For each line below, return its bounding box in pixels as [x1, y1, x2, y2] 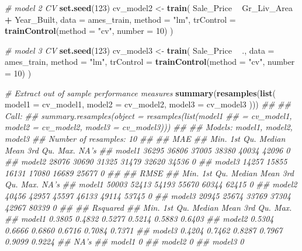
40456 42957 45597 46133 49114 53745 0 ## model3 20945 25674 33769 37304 [5, 189, 291, 201]
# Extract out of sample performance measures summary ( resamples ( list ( [5, 86, 276, 99]
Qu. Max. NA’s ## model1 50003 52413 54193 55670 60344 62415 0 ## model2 [5, 178, 297, 190]
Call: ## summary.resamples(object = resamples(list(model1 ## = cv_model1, [5, 109, 292, 121]
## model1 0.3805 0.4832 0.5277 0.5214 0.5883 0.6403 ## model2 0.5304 [5, 212, 274, 225]
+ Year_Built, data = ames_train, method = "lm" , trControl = [5, 13, 236, 25]
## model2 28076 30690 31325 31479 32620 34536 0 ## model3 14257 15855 [5, 155, 287, 168]
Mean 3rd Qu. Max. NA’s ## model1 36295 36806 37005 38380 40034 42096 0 [5, 144, 290, 156]
